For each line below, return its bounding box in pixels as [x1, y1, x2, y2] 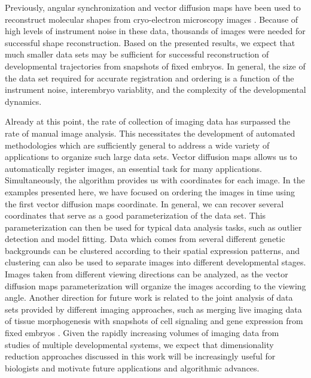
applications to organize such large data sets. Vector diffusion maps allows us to [5, 150, 297, 163]
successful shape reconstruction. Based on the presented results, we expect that [5, 36, 295, 49]
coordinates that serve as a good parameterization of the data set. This [5, 209, 266, 222]
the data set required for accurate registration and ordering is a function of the [5, 71, 294, 84]
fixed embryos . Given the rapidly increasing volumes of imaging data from [5, 326, 279, 339]
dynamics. [5, 95, 42, 107]
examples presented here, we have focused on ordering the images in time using [5, 185, 295, 198]
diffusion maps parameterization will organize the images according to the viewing [5, 279, 306, 292]
